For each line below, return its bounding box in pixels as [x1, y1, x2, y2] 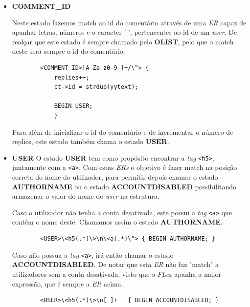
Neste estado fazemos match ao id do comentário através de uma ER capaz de [12, 17, 247, 27]
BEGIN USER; [54, 102, 93, 110]
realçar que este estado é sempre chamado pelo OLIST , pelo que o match [12, 36, 234, 46]
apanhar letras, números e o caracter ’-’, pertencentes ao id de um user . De [12, 27, 237, 37]
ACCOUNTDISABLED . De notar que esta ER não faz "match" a [12, 259, 219, 269]
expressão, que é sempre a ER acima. [12, 278, 123, 288]
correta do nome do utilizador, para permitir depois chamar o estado [12, 172, 218, 182]
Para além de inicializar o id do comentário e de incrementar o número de [12, 126, 233, 137]
